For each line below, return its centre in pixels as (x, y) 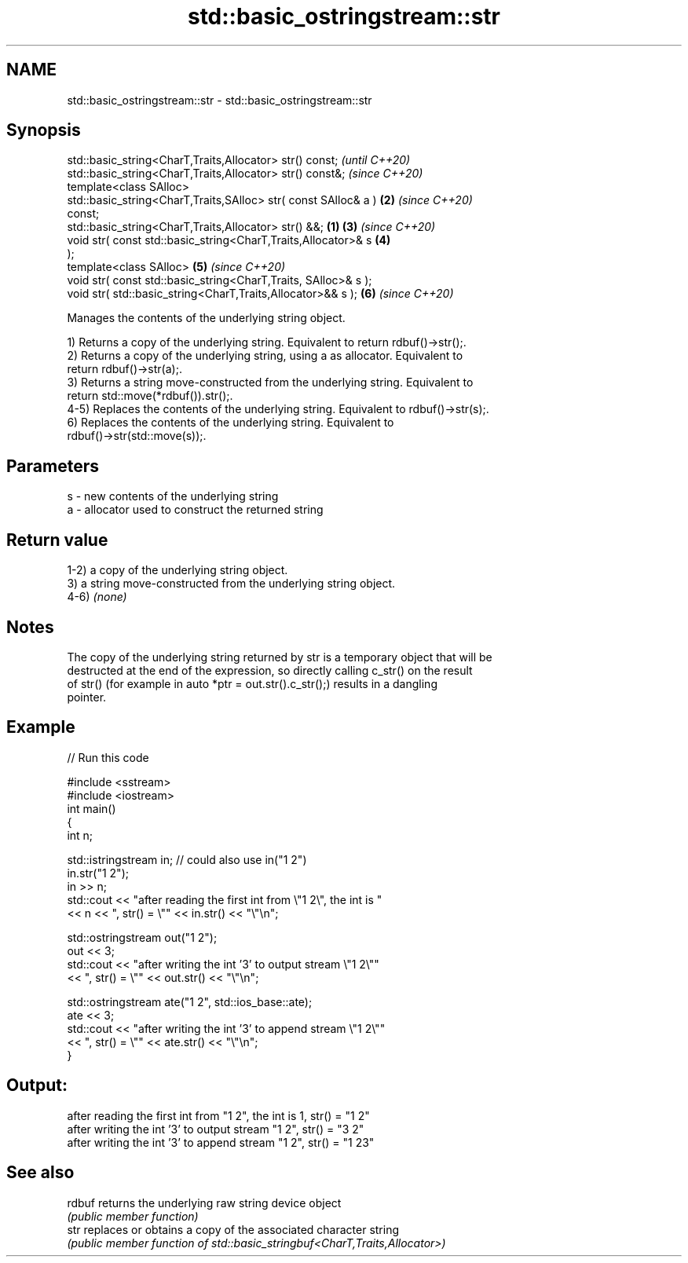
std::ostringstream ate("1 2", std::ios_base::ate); (190, 1001)
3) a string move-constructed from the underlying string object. (231, 584)
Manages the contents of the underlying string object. (206, 318)
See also (40, 1173)
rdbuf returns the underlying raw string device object (204, 1203)
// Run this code (108, 757)
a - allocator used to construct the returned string (195, 510)
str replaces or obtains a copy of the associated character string (233, 1229)
